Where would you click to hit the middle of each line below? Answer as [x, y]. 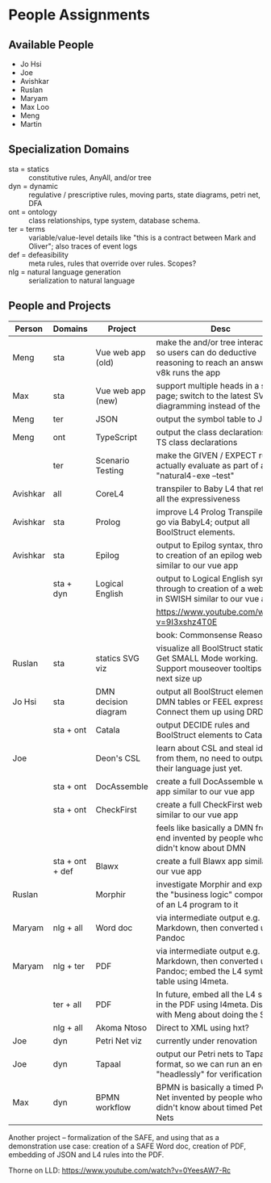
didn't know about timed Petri [212, 1107]
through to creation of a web [210, 589]
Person [29, 329]
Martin [31, 124]
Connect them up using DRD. [211, 711]
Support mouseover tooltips [209, 668]
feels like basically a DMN [205, 828]
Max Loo [35, 107]
